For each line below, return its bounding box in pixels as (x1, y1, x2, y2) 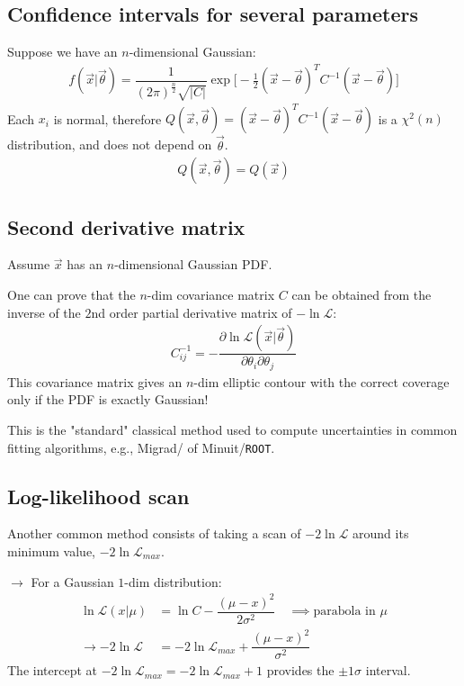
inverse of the (7, 302, 81, 321)
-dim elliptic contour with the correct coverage (193, 372, 450, 391)
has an (67, 255, 103, 274)
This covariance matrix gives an (7, 372, 183, 391)
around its (352, 524, 409, 543)
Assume (7, 255, 50, 274)
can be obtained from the (291, 285, 432, 304)
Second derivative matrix (7, 212, 245, 240)
